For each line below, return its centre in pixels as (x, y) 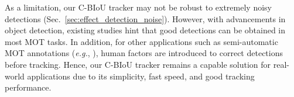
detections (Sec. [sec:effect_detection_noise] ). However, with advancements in (145, 18)
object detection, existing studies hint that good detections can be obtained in (145, 30)
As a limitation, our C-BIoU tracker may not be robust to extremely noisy (138, 7)
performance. (28, 87)
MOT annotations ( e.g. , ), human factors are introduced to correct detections (144, 53)
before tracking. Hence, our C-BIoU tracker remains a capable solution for (138, 64)
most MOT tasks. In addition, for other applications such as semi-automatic (141, 41)
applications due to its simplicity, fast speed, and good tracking (141, 76)
